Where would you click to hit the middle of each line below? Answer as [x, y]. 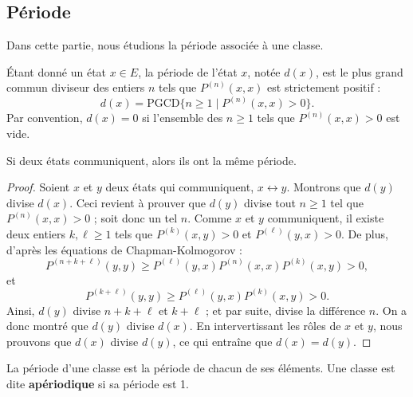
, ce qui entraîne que [222, 341]
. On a [391, 310]
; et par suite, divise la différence [286, 310]
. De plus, [364, 233]
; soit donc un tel [136, 218]
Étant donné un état [57, 71]
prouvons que [39, 341]
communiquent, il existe [326, 218]
